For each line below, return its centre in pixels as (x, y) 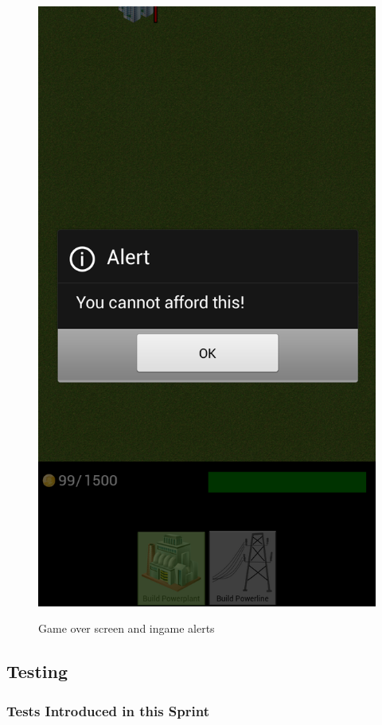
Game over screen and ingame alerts (127, 628)
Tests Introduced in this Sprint (108, 710)
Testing (37, 671)
